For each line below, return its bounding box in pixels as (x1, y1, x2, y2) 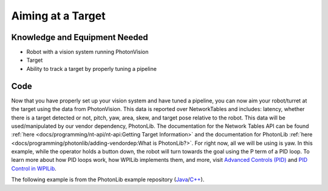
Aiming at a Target (11, 9, 106, 22)
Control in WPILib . (11, 164, 57, 172)
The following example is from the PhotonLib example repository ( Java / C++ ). (11, 176, 205, 183)
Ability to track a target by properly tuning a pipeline (26, 65, 157, 72)
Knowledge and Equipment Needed (11, 32, 148, 42)
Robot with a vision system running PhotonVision (26, 49, 149, 56)
